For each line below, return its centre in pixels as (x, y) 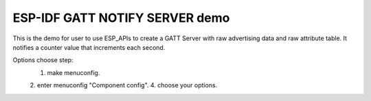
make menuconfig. (74, 72)
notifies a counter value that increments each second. (89, 47)
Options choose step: (43, 60)
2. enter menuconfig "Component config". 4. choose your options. (124, 85)
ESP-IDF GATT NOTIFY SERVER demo (121, 18)
